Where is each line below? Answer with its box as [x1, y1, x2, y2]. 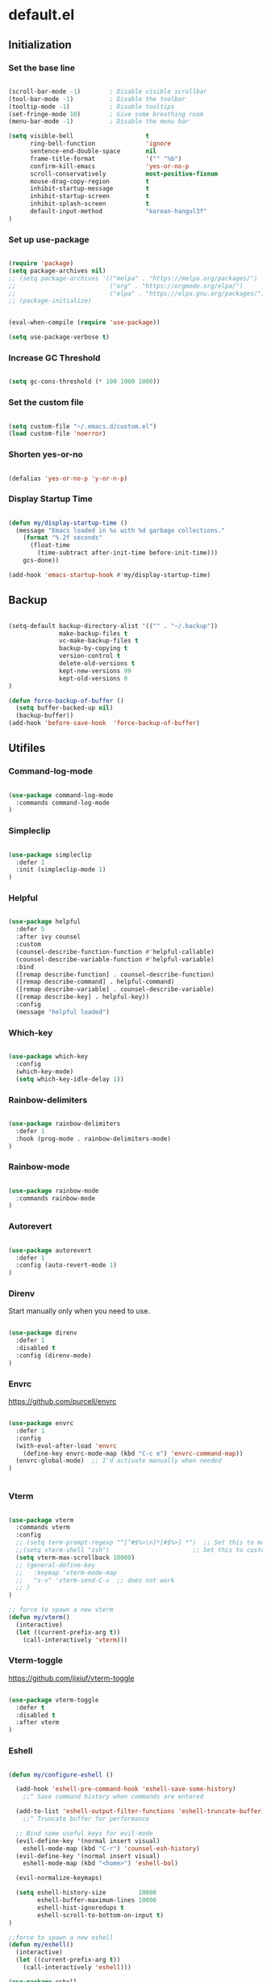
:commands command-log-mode [15, 799, 110, 807]
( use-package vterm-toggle [8, 1696, 99, 1704]
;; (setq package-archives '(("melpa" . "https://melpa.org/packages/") [8, 274, 258, 282]
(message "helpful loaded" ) [15, 1008, 110, 1016]
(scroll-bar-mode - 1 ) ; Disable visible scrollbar [8, 87, 207, 95]
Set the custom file [8, 397, 85, 408]
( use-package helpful [8, 917, 81, 926]
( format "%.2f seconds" [23, 533, 103, 542]
